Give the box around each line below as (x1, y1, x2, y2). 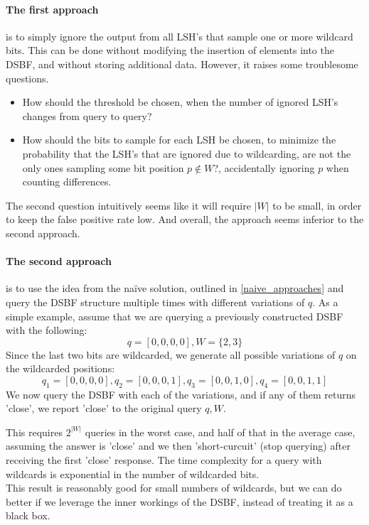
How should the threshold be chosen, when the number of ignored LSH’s (22, 94, 338, 109)
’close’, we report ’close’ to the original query (6, 401, 202, 416)
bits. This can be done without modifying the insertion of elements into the (6, 43, 334, 58)
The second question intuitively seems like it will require (6, 197, 251, 212)
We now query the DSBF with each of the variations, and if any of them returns (6, 386, 356, 401)
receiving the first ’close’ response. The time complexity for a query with (6, 453, 322, 467)
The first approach (6, 1, 99, 16)
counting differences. (22, 174, 112, 189)
